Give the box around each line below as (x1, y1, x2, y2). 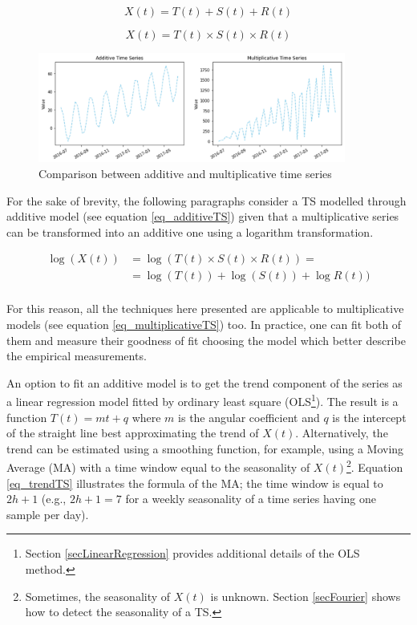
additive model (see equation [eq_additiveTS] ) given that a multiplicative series (6, 208, 399, 225)
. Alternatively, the (295, 424, 388, 441)
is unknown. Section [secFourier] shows (210, 587, 401, 604)
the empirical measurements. (6, 347, 147, 364)
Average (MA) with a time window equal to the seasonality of (6, 459, 310, 476)
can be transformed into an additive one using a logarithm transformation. (6, 223, 374, 240)
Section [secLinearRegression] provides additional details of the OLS (25, 545, 360, 562)
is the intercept (332, 408, 407, 425)
